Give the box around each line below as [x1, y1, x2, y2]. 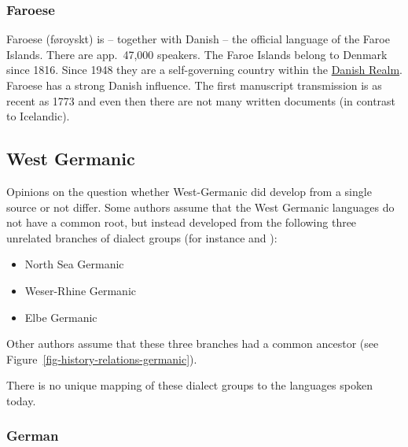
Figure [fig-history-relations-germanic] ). [6, 350, 197, 367]
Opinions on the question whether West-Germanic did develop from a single [6, 183, 372, 199]
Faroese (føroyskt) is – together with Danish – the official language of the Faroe [6, 31, 390, 47]
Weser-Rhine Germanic [24, 282, 137, 298]
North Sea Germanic [24, 256, 124, 272]
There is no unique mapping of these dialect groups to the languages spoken [6, 377, 373, 393]
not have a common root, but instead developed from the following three [6, 214, 357, 231]
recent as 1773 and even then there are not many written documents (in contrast [6, 92, 396, 109]
